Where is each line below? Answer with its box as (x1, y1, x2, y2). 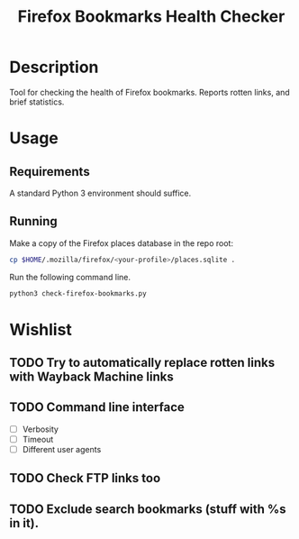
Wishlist (9, 319, 72, 340)
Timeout (22, 434, 54, 444)
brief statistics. (9, 96, 65, 107)
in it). (9, 516, 40, 531)
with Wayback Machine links (9, 370, 174, 385)
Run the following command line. (9, 271, 131, 282)
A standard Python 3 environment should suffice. (9, 187, 192, 198)
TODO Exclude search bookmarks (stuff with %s (9, 501, 286, 516)
